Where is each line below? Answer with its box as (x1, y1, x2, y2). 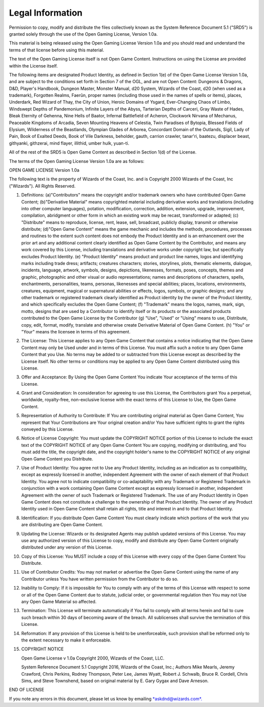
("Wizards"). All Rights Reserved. (9, 183, 76, 189)
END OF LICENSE (9, 687, 44, 693)
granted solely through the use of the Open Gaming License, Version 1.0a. (9, 31, 158, 37)
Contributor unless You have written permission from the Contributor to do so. (21, 576, 178, 582)
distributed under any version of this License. (21, 544, 112, 550)
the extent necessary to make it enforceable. (21, 637, 111, 643)
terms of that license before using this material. (9, 47, 105, 53)
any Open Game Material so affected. (21, 599, 97, 605)
